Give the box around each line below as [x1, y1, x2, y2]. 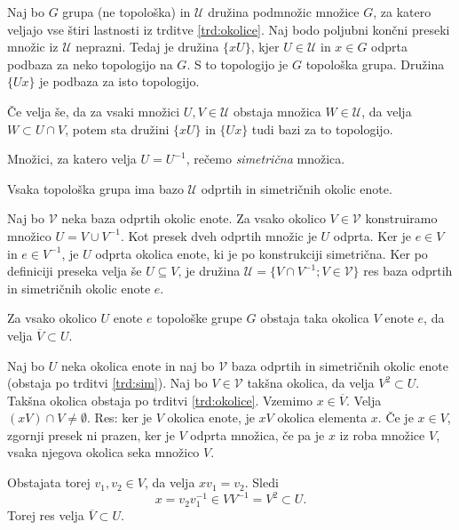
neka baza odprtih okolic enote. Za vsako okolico [61, 209, 326, 228]
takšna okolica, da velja [247, 373, 375, 392]
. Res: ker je [87, 408, 153, 427]
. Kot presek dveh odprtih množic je [120, 226, 317, 245]
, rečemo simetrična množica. [186, 149, 345, 168]
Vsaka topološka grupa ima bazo [7, 179, 184, 197]
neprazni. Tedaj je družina [75, 37, 219, 56]
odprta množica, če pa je [190, 425, 325, 444]
